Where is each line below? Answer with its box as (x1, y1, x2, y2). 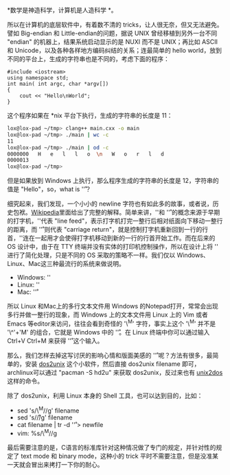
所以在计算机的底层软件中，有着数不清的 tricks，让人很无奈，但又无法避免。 (7, 21, 223, 29)
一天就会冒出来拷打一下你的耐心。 (7, 461, 104, 469)
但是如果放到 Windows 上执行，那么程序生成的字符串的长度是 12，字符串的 (7, 177, 220, 185)
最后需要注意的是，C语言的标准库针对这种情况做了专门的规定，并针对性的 (7, 443, 216, 452)
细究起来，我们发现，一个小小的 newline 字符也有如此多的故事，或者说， (7, 199, 213, 208)
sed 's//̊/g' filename (16, 413, 73, 422)
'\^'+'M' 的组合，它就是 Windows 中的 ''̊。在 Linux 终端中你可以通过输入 (7, 328, 210, 336)
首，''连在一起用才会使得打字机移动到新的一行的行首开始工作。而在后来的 (7, 234, 216, 242)
